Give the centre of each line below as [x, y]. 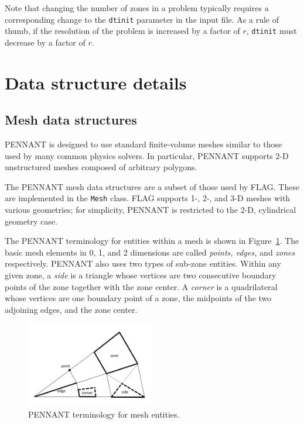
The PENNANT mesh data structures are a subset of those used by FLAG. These [152, 186]
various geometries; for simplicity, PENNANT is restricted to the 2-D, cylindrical [151, 210]
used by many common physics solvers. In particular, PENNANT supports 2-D [147, 155]
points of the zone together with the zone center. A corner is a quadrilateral [141, 286]
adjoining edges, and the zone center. [71, 309]
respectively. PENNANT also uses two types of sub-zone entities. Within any [143, 263]
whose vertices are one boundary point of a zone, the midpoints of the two [138, 298]
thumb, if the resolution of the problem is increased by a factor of [122, 31]
